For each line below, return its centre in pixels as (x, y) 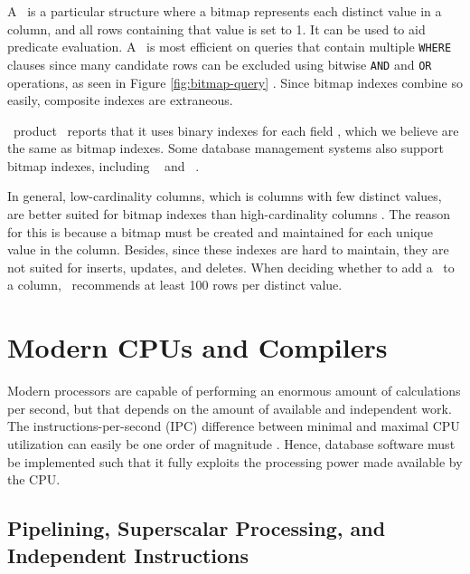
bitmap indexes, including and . (103, 165)
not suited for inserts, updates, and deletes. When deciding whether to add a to (231, 267)
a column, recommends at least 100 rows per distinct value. (175, 285)
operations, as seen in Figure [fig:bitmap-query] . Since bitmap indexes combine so (235, 82)
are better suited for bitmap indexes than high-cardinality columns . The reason (229, 214)
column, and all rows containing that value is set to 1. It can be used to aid (216, 29)
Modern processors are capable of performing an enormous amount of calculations (234, 391)
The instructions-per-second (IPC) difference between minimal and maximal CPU (234, 426)
